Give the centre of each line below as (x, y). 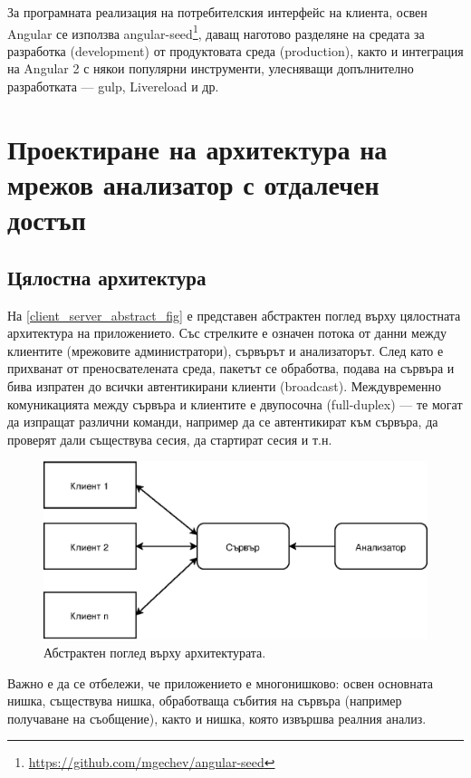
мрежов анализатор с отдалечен (193, 184)
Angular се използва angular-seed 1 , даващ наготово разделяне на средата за (216, 32)
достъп (47, 220)
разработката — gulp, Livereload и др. (113, 86)
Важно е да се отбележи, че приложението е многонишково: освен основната (221, 682)
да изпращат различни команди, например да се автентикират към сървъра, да (223, 422)
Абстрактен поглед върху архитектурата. (155, 653)
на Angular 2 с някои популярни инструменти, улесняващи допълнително (211, 68)
